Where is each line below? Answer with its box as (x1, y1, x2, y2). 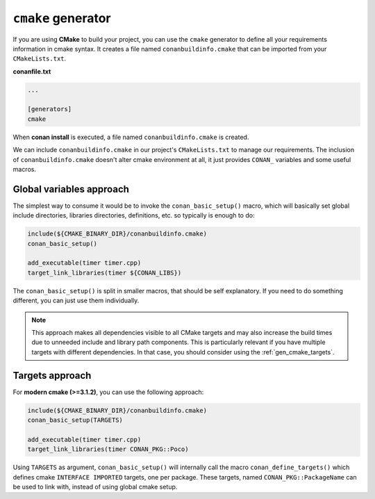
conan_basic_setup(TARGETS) (27, 416, 123, 424)
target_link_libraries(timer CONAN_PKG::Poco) (27, 445, 189, 453)
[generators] (27, 105, 72, 113)
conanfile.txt (12, 67, 51, 76)
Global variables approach (12, 183, 130, 195)
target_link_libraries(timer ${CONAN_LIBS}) (27, 268, 182, 277)
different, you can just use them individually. (12, 296, 140, 305)
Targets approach (12, 369, 92, 382)
